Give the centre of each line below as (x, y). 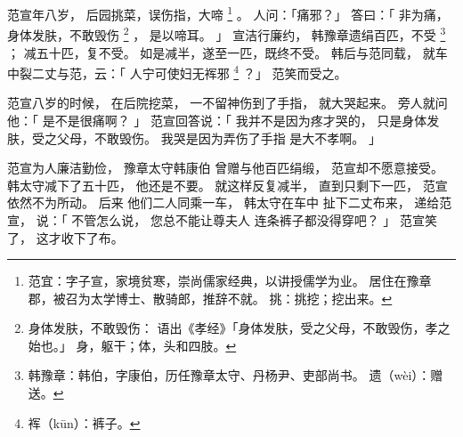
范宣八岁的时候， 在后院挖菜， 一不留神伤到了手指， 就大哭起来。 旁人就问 (227, 103)
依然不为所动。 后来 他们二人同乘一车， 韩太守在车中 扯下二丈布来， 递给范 (230, 202)
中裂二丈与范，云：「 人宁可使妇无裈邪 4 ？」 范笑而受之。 (177, 72)
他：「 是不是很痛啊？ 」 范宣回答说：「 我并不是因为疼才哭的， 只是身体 (217, 120)
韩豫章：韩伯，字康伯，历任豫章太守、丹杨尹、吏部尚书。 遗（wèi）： (229, 375)
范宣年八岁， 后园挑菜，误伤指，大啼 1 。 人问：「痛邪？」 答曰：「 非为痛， (228, 13)
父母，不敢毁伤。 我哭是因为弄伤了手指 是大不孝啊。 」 (219, 138)
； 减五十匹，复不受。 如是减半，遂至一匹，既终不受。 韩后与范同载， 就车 (227, 52)
